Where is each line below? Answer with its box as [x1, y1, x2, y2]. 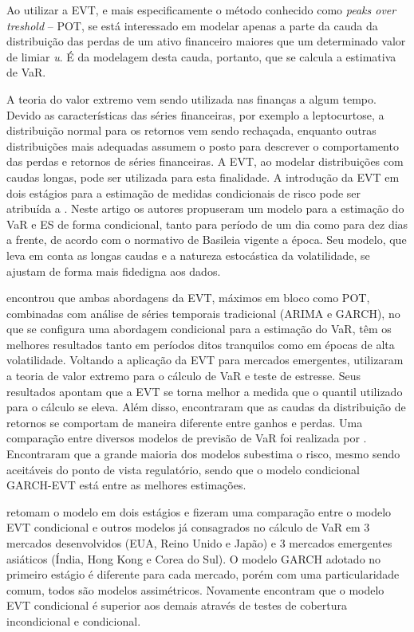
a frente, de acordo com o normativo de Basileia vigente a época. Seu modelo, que [6, 231, 407, 248]
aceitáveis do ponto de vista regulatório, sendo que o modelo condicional [6, 461, 360, 477]
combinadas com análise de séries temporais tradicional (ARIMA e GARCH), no [6, 304, 400, 321]
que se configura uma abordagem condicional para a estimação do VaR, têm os [6, 320, 392, 337]
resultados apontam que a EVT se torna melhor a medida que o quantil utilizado [6, 383, 403, 399]
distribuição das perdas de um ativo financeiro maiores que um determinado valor [6, 33, 406, 49]
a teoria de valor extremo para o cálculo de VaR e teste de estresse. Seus [6, 367, 361, 384]
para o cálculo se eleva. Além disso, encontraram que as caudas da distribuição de [6, 398, 406, 415]
